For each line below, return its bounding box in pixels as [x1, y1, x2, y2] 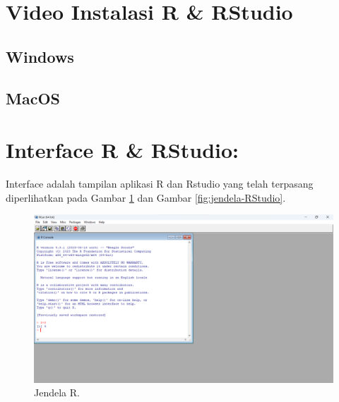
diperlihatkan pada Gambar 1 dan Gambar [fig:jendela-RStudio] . [6, 190, 286, 205]
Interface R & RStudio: [6, 135, 239, 164]
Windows [6, 45, 74, 67]
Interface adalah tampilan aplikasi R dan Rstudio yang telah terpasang [6, 176, 314, 191]
